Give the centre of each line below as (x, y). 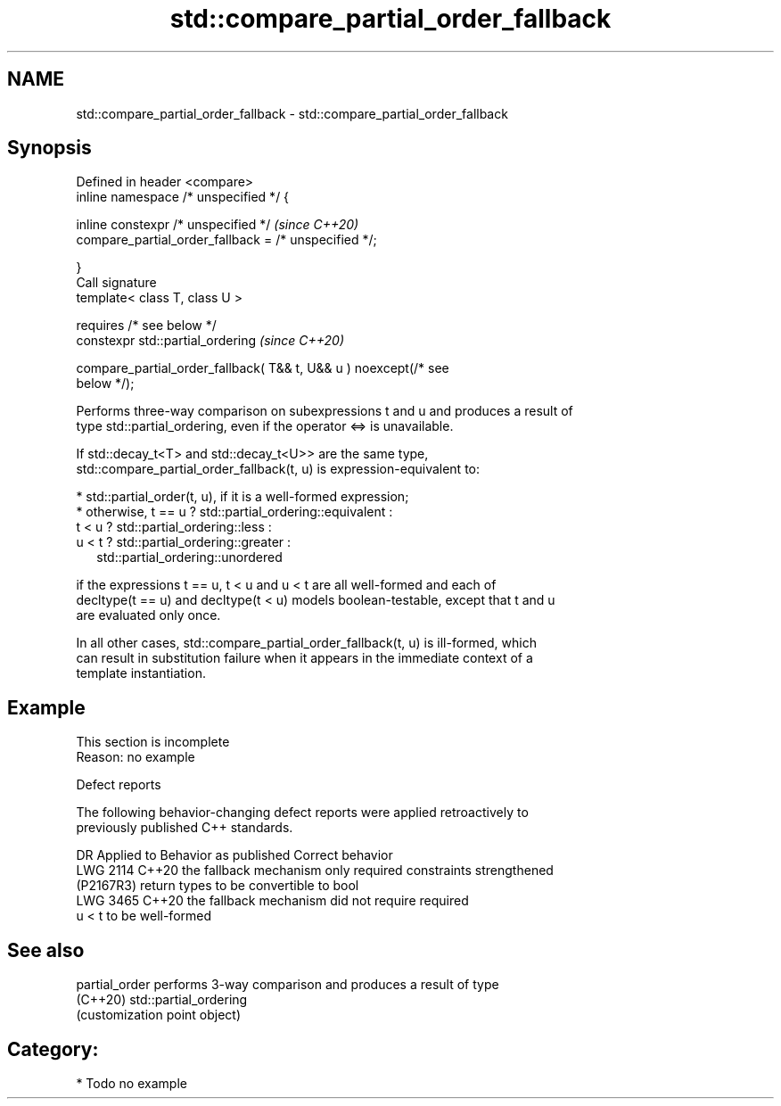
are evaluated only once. (148, 615)
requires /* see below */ (146, 326)
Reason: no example (136, 757)
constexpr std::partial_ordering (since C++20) (210, 341)
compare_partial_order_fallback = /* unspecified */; (226, 240)
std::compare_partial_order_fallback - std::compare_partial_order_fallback (292, 113)
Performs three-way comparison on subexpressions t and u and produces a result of (325, 411)
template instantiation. (141, 673)
